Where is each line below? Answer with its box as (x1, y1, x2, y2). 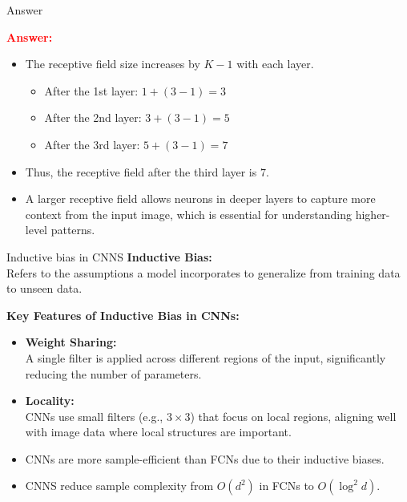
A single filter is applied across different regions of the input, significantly (25, 349, 386, 366)
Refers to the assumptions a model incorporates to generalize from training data (6, 264, 401, 281)
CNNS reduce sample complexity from (25, 477, 214, 494)
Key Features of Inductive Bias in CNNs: (6, 306, 240, 323)
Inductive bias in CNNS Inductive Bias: (6, 248, 212, 265)
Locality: (25, 392, 75, 409)
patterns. (50, 221, 95, 238)
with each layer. (236, 55, 314, 72)
